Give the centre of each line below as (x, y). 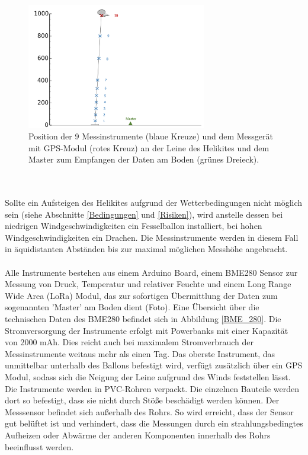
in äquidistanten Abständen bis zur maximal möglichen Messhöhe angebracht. (146, 249)
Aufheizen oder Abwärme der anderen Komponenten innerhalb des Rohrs (138, 435)
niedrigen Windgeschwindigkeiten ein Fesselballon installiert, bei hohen (134, 226)
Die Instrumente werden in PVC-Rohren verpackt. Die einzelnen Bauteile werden (152, 388)
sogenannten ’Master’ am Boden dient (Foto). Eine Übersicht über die (132, 307)
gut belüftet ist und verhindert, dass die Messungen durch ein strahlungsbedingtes (154, 423)
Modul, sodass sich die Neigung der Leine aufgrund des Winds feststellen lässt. (148, 376)
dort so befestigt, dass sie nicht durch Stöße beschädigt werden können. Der (142, 400)
